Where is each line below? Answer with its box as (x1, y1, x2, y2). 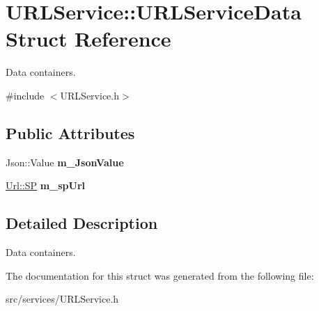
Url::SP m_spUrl (6, 178, 86, 193)
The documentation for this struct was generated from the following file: (6, 268, 314, 282)
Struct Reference (6, 24, 171, 53)
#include (6, 88, 45, 102)
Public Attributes (6, 122, 135, 143)
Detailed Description (6, 212, 158, 234)
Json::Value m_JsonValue (6, 154, 124, 169)
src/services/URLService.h (6, 292, 119, 306)
